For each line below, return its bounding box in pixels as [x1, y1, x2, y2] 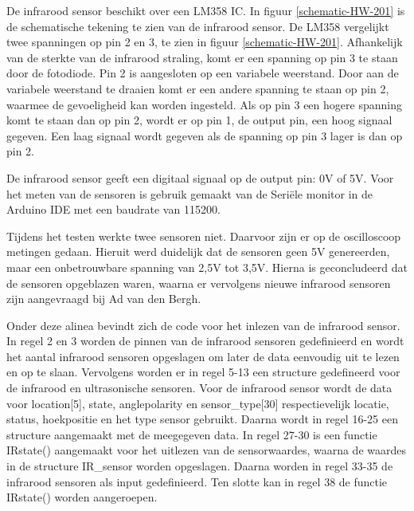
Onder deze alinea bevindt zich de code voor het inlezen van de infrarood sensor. [6, 316, 400, 333]
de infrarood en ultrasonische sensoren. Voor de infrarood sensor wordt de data [6, 379, 393, 396]
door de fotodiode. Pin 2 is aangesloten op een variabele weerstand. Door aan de [6, 65, 399, 81]
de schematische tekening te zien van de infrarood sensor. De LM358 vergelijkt [6, 18, 389, 34]
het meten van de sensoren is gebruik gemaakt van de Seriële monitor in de [6, 185, 373, 202]
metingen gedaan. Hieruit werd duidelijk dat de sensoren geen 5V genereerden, [6, 243, 390, 260]
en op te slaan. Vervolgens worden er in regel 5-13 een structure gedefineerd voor [6, 364, 400, 380]
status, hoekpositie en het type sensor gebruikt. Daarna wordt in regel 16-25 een [6, 411, 398, 427]
